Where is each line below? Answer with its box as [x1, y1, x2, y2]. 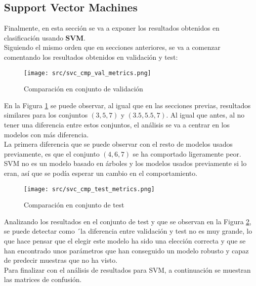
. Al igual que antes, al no [166, 110, 245, 120]
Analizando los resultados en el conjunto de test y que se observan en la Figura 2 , [4, 216, 252, 226]
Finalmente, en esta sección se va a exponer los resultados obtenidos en [4, 23, 219, 33]
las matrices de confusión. [4, 274, 82, 285]
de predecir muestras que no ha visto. [4, 255, 118, 265]
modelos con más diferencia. [4, 129, 89, 139]
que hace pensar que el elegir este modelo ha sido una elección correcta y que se [4, 236, 246, 246]
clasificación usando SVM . [4, 32, 85, 42]
